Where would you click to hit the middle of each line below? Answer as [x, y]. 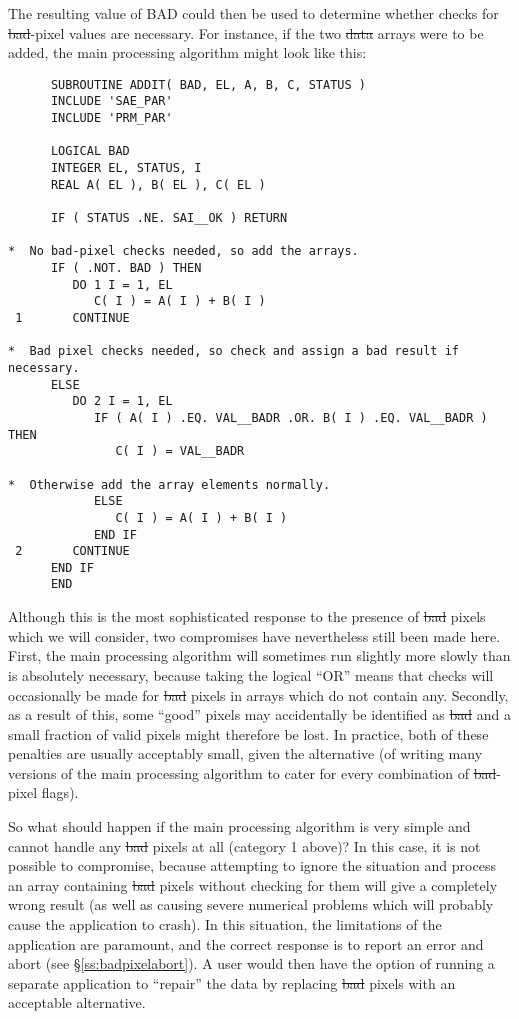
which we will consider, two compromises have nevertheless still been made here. [254, 635]
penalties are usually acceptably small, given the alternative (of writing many [245, 753]
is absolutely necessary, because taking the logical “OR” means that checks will [251, 674]
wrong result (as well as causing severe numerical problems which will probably [251, 904]
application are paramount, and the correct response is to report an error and [246, 943]
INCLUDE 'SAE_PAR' [111, 101]
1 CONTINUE [72, 317]
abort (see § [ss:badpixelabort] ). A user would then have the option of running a [251, 963]
